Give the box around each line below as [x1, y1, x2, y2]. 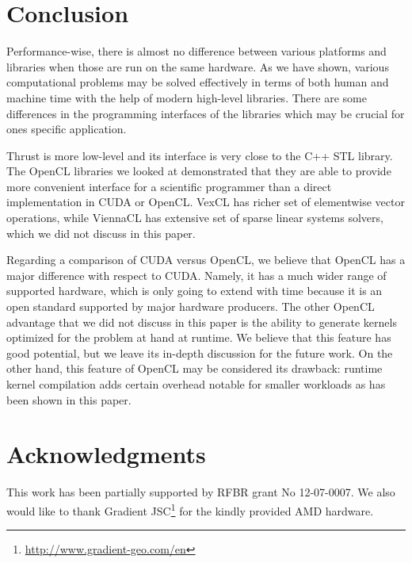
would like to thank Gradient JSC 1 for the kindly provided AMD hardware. [6, 500, 374, 519]
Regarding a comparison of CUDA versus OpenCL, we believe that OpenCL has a [6, 251, 406, 268]
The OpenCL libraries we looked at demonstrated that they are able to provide [6, 163, 391, 179]
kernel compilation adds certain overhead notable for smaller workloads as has [6, 376, 386, 392]
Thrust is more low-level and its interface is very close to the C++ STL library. [6, 147, 393, 163]
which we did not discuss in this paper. [6, 224, 196, 241]
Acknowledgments [6, 438, 206, 470]
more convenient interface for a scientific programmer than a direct [6, 178, 332, 194]
